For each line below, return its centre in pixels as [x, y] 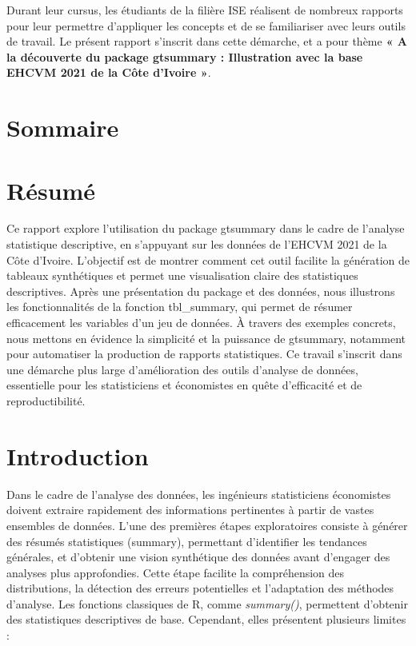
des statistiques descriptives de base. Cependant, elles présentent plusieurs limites [206, 619]
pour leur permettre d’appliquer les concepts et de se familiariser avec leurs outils [206, 25]
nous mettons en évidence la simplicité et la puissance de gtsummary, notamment [206, 338]
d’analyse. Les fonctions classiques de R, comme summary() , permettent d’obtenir [207, 603]
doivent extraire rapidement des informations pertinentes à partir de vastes [190, 510]
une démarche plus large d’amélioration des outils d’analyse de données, [182, 369]
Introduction [78, 455]
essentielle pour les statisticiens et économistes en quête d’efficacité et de [184, 385]
